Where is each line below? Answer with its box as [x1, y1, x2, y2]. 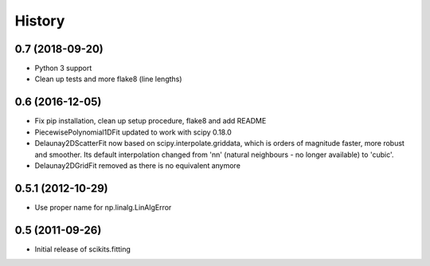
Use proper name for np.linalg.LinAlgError [34, 202, 172, 212]
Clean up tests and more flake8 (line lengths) [34, 74, 182, 84]
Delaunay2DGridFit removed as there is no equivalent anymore [34, 160, 240, 170]
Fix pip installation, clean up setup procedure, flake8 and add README [34, 116, 267, 126]
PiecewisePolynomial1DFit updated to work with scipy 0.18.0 [34, 127, 233, 137]
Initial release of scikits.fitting [34, 244, 131, 254]
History [14, 12, 65, 29]
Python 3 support [34, 64, 92, 73]
